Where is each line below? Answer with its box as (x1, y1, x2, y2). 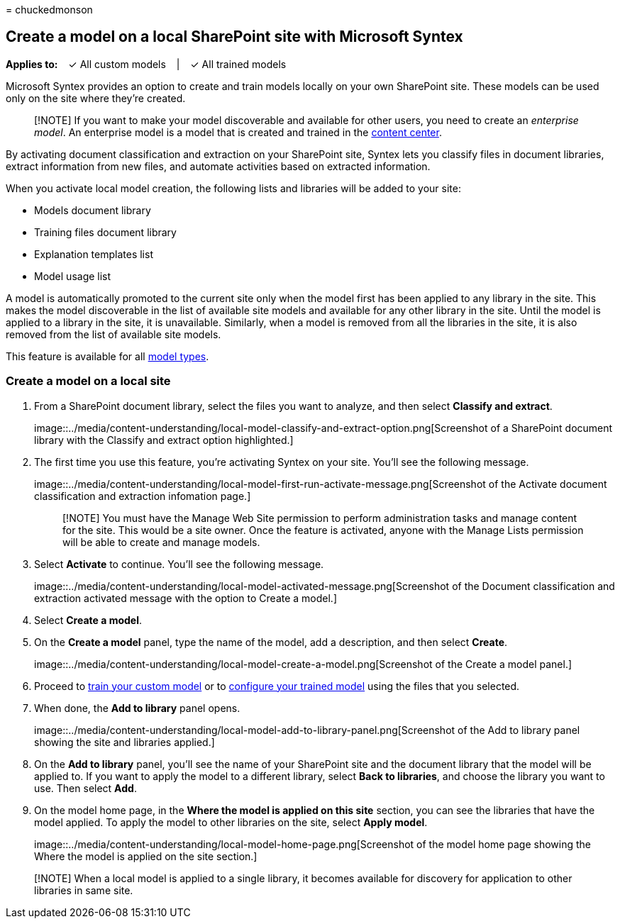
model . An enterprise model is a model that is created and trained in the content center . (34, 126, 442, 138)
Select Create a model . (34, 613, 142, 626)
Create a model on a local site (6, 374, 171, 389)
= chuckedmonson (6, 4, 93, 16)
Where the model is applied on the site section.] (34, 850, 258, 862)
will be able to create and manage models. (62, 535, 260, 548)
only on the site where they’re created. (6, 91, 186, 104)
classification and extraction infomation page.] (34, 489, 251, 502)
